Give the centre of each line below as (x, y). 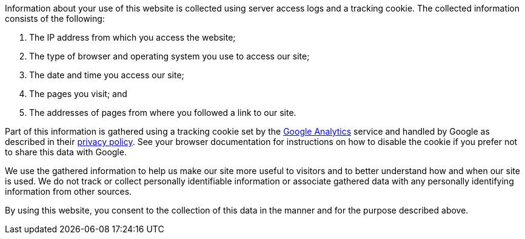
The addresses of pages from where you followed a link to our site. (163, 113)
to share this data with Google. (66, 152)
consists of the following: (55, 19)
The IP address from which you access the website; (132, 37)
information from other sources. (69, 191)
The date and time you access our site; (107, 75)
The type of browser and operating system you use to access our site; (169, 56)
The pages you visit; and (78, 94)
